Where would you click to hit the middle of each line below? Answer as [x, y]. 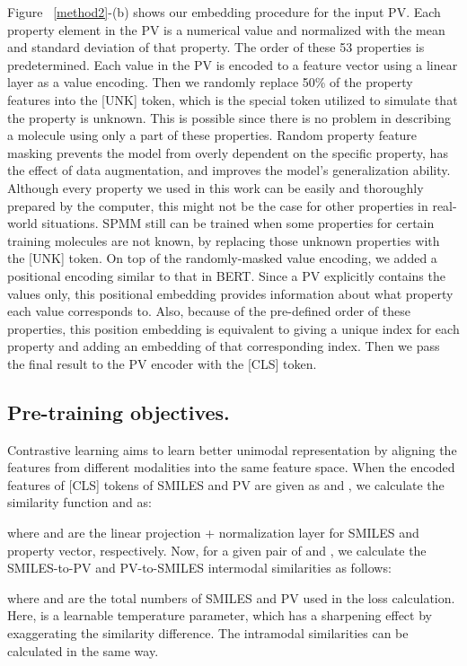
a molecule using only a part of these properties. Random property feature [212, 135]
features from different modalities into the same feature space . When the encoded [231, 467]
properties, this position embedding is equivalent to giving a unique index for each [233, 328]
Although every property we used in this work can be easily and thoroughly [216, 187]
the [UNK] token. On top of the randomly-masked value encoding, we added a [222, 258]
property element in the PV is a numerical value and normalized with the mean [226, 29]
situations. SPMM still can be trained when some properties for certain [238, 223]
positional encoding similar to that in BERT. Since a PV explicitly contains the [226, 275]
